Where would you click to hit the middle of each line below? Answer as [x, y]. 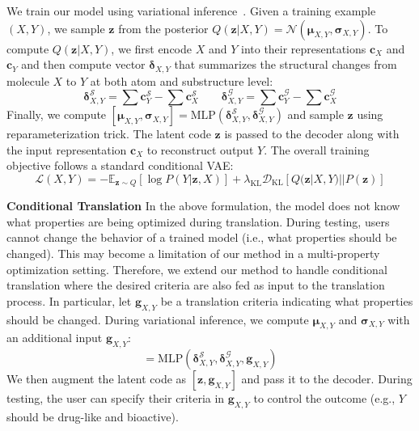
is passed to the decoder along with [312, 134]
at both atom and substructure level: [182, 80]
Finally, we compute [57, 114]
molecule [28, 80]
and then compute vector [83, 64]
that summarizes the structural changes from [286, 64]
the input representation [67, 149]
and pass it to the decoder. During [327, 379]
